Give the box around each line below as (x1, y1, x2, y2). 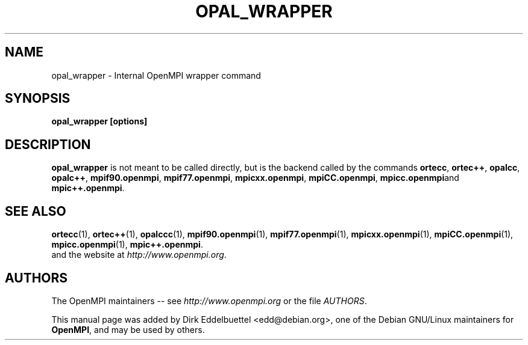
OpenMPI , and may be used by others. (51, 324, 205, 335)
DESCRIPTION (5, 136, 91, 152)
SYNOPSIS (5, 91, 71, 106)
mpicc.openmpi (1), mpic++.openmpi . (51, 239, 203, 250)
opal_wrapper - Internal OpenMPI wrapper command (51, 70, 261, 81)
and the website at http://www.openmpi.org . (51, 249, 227, 260)
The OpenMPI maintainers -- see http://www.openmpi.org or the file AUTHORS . (51, 295, 367, 306)
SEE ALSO (5, 203, 66, 219)
